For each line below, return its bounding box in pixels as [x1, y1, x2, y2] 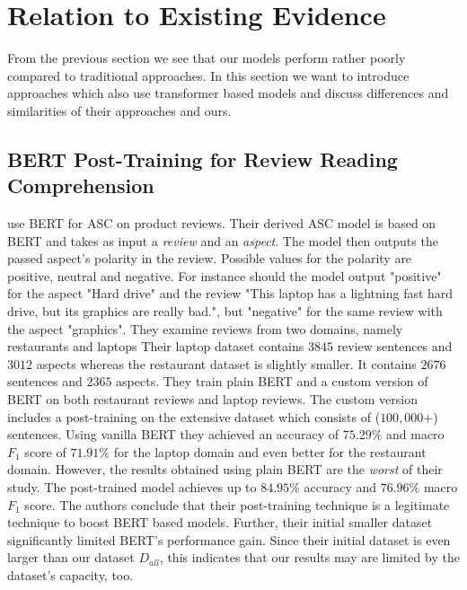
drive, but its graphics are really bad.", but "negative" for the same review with [7, 302, 443, 321]
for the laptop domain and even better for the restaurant [113, 442, 427, 461]
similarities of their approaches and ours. [7, 101, 232, 119]
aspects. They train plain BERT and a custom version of [116, 372, 428, 391]
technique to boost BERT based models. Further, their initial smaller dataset [7, 513, 433, 532]
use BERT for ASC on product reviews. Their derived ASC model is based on [7, 214, 436, 233]
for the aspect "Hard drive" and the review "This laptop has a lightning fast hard [7, 284, 454, 303]
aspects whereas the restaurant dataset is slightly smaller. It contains [36, 354, 417, 373]
